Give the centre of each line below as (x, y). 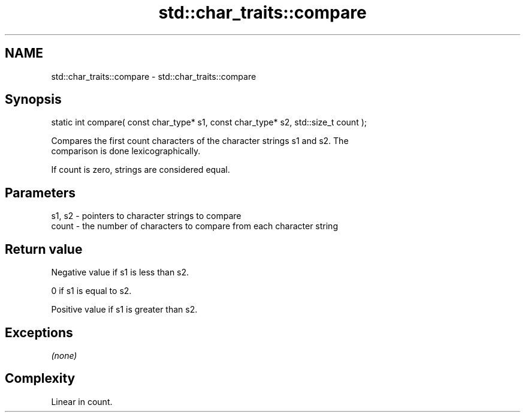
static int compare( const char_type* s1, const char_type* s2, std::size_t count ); (209, 122)
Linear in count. (82, 401)
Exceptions (39, 332)
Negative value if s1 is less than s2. (120, 272)
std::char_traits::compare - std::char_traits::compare (154, 76)
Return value (44, 249)
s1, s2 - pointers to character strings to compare (146, 216)
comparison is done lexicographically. (126, 151)
